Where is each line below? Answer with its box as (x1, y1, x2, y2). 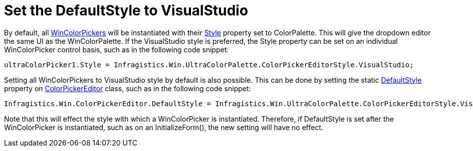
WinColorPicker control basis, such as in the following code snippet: (4, 45, 229, 54)
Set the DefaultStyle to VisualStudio (4, 2, 249, 19)
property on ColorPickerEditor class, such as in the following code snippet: (4, 84, 251, 93)
